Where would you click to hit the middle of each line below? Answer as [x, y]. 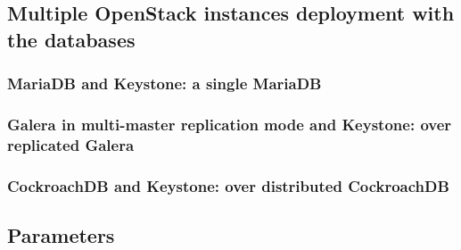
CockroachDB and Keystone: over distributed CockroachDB [228, 185]
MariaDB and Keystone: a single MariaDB [165, 83]
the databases [71, 39]
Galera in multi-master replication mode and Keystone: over [230, 124]
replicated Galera [71, 144]
